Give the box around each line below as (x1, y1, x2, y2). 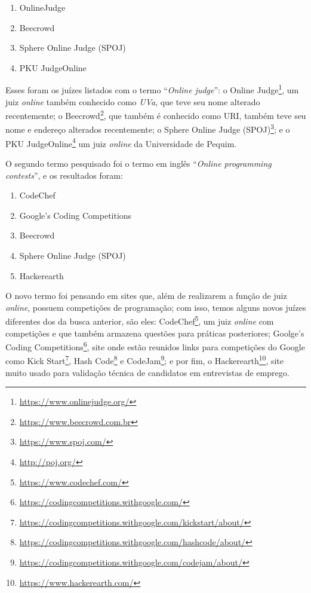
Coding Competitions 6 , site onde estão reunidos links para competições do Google (5, 339, 305, 353)
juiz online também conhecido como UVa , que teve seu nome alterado (5, 95, 260, 108)
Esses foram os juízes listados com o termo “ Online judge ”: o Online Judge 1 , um (5, 82, 299, 96)
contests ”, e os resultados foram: (5, 169, 123, 181)
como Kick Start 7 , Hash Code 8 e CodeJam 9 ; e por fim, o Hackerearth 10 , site (5, 353, 284, 367)
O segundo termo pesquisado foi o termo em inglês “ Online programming (5, 157, 272, 169)
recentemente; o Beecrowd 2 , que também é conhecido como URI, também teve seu (5, 108, 306, 121)
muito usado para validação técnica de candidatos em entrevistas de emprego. (5, 366, 290, 378)
